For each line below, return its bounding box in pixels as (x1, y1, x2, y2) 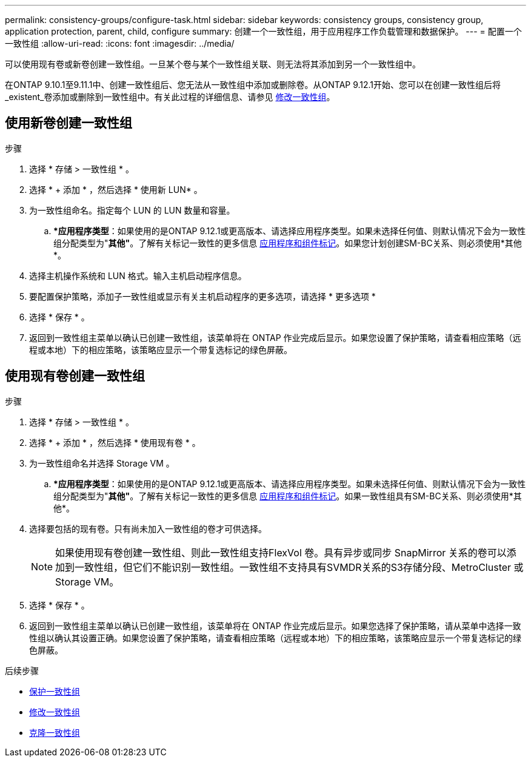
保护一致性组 (29, 686, 80, 696)
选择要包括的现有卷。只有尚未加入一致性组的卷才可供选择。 (29, 523, 267, 534)
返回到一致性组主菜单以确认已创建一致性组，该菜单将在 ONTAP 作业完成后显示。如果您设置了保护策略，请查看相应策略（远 (29, 332, 521, 343)
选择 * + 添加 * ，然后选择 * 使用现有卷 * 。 (29, 437, 201, 448)
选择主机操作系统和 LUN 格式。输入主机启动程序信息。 (29, 270, 247, 281)
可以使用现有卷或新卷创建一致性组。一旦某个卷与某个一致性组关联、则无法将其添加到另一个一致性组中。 (5, 59, 421, 69)
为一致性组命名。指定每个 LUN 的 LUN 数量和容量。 (29, 204, 235, 215)
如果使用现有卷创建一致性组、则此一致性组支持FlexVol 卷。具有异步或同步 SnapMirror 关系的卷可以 (55, 546, 507, 559)
